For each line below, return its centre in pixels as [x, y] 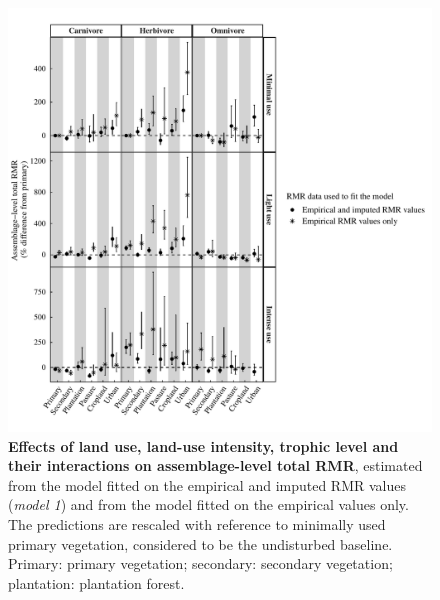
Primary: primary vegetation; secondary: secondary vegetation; [200, 563]
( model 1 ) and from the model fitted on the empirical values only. [208, 504]
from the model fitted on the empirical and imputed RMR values [207, 484]
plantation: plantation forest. [96, 582]
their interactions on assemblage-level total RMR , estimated [215, 465]
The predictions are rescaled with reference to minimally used [197, 523]
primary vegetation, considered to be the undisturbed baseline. [200, 543]
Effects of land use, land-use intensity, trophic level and [203, 445]
